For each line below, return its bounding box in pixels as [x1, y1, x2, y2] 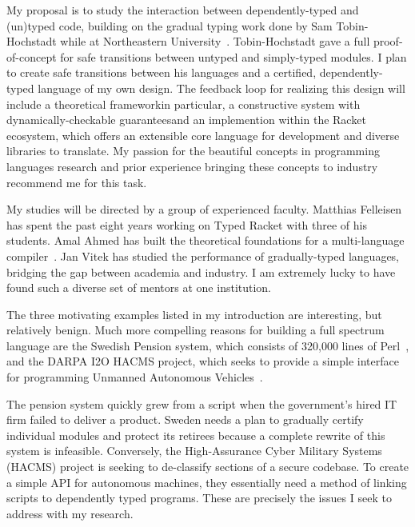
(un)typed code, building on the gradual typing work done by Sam [6, 17, 333, 34]
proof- [373, 33, 403, 50]
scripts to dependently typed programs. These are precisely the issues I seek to [6, 489, 392, 506]
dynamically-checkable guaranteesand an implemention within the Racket [6, 111, 366, 128]
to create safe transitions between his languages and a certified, [6, 64, 317, 81]
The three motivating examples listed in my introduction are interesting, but [6, 305, 382, 322]
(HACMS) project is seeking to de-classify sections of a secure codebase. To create [6, 458, 409, 475]
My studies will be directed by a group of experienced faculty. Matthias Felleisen [6, 201, 402, 218]
